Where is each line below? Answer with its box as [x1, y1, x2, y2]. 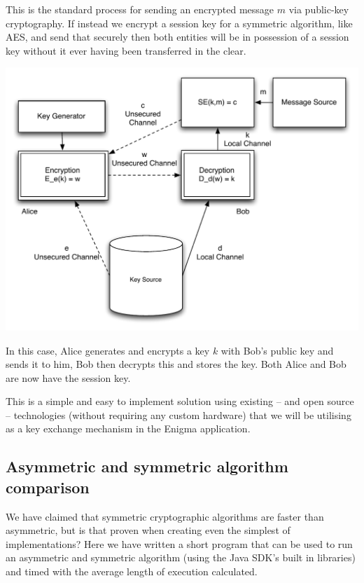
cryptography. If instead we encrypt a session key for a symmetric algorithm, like [6, 15, 353, 30]
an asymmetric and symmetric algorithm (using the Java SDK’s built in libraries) [6, 550, 356, 565]
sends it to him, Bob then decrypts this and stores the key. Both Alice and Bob [6, 357, 346, 371]
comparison [6, 476, 90, 498]
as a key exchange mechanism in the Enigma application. [6, 421, 251, 436]
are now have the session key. [6, 370, 131, 385]
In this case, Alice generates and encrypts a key [6, 343, 210, 357]
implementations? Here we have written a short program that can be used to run [6, 536, 353, 551]
